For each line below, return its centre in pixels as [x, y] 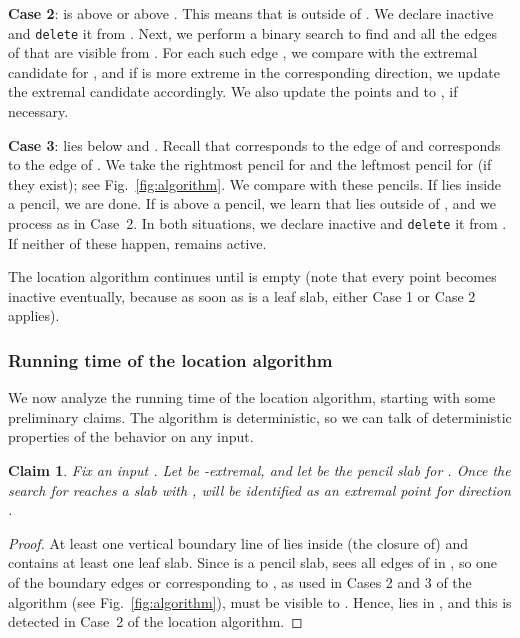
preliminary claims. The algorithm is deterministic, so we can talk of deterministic [260, 416]
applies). [34, 315]
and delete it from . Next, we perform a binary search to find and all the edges [252, 32]
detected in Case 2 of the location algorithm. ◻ [155, 621]
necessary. [38, 111]
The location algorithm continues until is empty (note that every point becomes [252, 276]
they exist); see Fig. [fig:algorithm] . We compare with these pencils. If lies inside [255, 183]
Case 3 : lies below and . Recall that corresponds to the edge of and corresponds [254, 144]
